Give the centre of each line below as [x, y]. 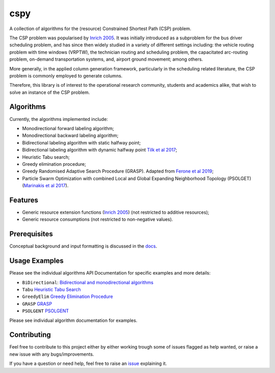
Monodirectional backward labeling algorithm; [70, 136]
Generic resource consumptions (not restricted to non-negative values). [98, 219]
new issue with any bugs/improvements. [52, 354]
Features [24, 200]
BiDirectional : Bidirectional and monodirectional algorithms [88, 282]
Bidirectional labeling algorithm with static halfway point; [81, 142]
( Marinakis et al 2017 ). [45, 186]
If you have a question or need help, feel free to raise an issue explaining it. [88, 364]
